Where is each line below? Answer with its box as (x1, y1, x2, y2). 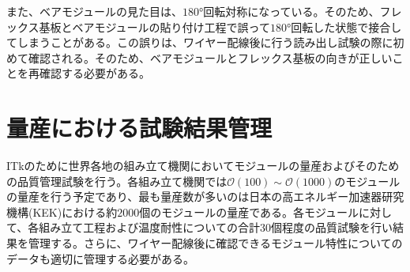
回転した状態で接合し (291, 18, 402, 35)
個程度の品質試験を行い (270, 219, 393, 236)
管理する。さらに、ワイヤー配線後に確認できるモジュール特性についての (28, 235, 403, 251)
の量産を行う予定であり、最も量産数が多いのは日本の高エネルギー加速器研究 (6, 188, 404, 205)
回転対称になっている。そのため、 (203, 3, 380, 19)
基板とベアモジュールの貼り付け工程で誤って (39, 18, 270, 35)
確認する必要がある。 (39, 65, 150, 81)
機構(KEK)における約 (6, 203, 118, 220)
